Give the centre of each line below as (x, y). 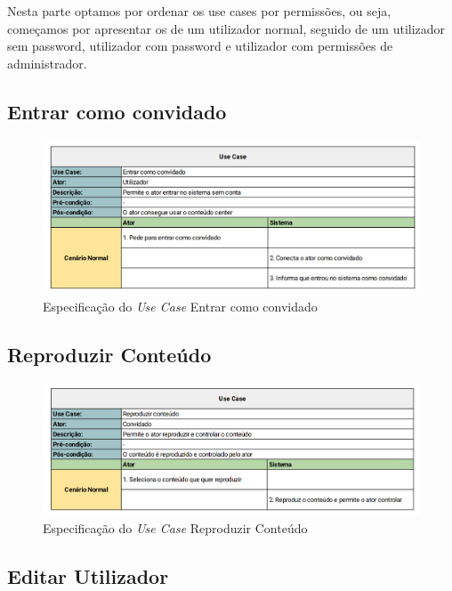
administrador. (47, 63)
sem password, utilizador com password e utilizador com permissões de (200, 46)
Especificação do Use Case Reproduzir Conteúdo (175, 527)
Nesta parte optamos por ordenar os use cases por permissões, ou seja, (199, 11)
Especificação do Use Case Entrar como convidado (180, 306)
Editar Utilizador (88, 575)
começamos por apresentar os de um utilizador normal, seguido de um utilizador (226, 28)
